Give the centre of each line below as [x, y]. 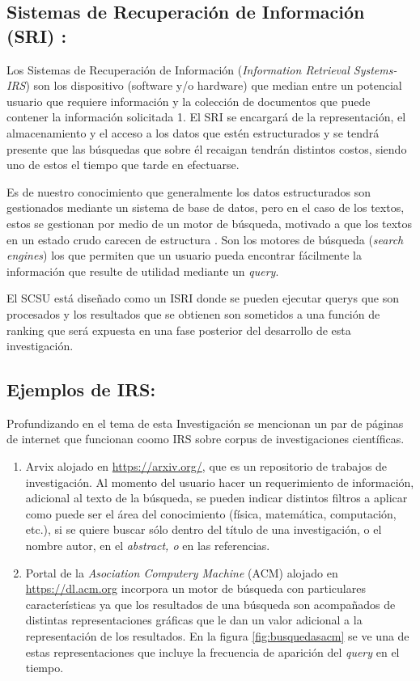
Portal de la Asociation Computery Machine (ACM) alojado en [182, 572]
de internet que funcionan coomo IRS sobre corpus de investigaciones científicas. [206, 439]
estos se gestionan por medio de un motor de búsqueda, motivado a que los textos [210, 223]
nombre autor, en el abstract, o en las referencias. [148, 546]
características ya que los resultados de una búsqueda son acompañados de [210, 604]
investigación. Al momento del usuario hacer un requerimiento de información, [220, 482]
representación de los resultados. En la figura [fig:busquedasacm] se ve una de [217, 636]
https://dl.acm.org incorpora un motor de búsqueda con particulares [195, 588]
